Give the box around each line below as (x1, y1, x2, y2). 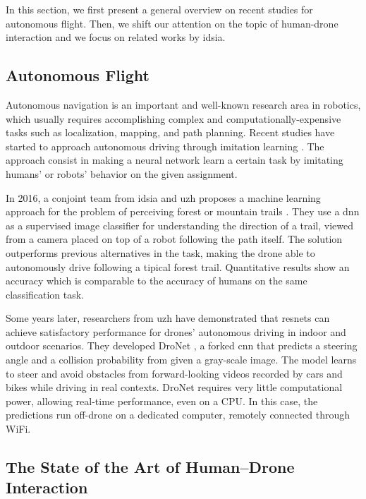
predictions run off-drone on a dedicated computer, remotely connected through (6, 407, 350, 422)
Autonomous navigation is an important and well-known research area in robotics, (6, 97, 361, 112)
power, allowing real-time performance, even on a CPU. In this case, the (6, 393, 318, 408)
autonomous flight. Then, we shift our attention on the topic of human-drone (6, 16, 338, 30)
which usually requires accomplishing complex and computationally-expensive (6, 111, 341, 126)
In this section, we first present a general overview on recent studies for (6, 2, 313, 16)
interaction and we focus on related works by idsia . (6, 30, 226, 44)
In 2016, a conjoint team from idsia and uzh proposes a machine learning (6, 190, 321, 205)
